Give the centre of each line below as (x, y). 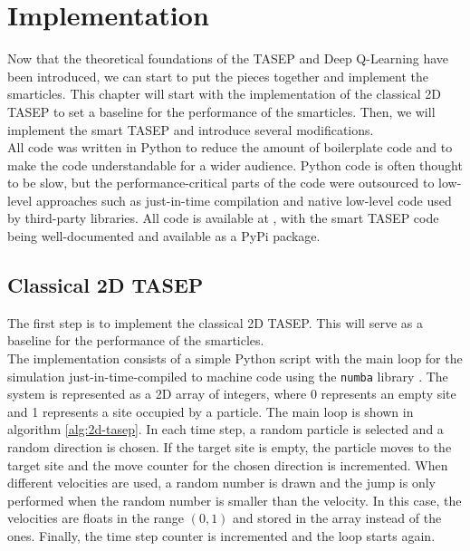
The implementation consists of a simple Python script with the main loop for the (235, 358)
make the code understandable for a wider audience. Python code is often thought (235, 164)
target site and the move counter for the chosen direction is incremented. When (228, 464)
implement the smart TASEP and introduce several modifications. (191, 129)
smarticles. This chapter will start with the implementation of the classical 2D (225, 94)
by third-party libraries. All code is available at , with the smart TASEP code (223, 218)
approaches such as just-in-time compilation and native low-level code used (244, 200)
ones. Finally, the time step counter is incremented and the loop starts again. (221, 536)
